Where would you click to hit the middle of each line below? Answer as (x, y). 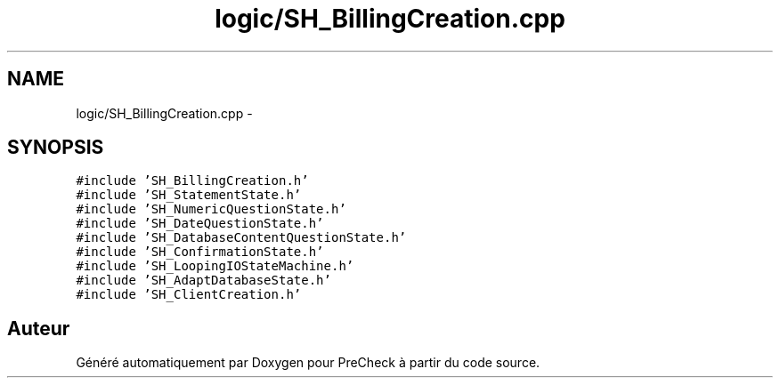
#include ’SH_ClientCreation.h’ (189, 295)
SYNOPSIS (56, 148)
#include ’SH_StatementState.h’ (189, 195)
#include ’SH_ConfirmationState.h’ (200, 252)
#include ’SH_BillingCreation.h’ (192, 181)
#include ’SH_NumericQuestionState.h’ (211, 209)
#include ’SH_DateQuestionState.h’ (200, 224)
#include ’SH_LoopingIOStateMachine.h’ (215, 266)
